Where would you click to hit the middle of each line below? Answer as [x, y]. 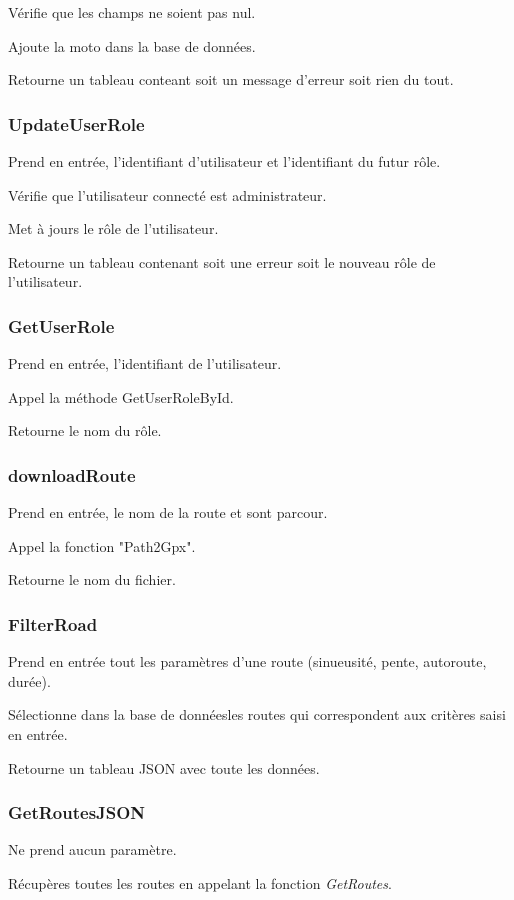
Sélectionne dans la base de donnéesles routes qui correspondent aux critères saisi [257, 714]
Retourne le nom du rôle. [85, 430]
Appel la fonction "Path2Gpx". [102, 545]
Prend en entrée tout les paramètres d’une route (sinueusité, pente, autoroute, [247, 661]
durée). [29, 680]
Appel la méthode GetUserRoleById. [121, 396]
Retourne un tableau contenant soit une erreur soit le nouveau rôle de [222, 261]
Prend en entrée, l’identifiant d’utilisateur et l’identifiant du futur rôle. [224, 161]
